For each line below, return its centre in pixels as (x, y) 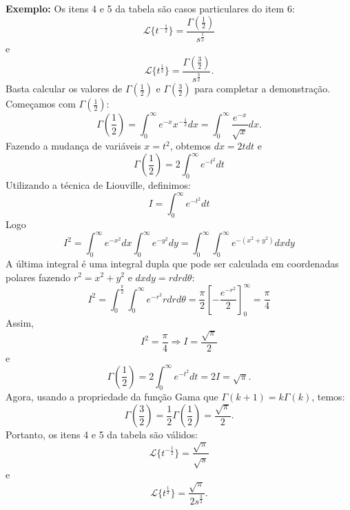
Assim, (20, 323)
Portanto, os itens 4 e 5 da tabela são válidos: (102, 435)
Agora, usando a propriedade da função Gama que (112, 397)
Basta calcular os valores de (64, 89)
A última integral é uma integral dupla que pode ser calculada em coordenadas (172, 263)
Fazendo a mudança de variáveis (73, 146)
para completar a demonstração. (262, 89)
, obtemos (190, 146)
